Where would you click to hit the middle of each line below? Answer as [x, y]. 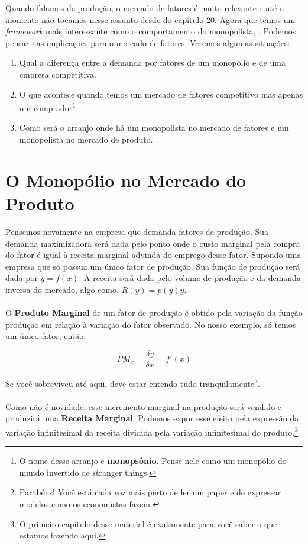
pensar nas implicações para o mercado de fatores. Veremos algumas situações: [148, 42]
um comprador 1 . [49, 107]
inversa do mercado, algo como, [62, 289]
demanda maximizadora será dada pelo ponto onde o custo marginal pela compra [153, 243]
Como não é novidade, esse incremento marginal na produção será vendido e [144, 406]
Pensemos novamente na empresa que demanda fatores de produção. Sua [137, 231]
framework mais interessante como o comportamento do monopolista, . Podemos [151, 31]
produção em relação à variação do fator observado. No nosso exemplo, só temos [151, 324]
